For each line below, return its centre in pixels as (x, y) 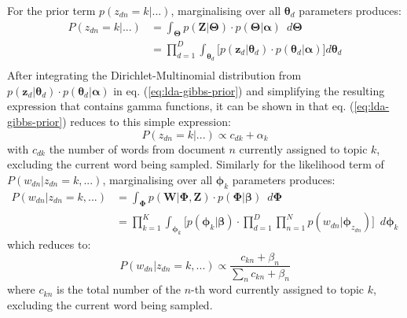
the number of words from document (137, 148)
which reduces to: (49, 244)
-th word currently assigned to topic (278, 289)
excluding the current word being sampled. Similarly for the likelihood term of (196, 164)
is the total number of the (118, 289)
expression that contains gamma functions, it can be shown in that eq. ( (181, 106)
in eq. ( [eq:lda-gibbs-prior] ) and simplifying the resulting (249, 90)
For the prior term (51, 10)
